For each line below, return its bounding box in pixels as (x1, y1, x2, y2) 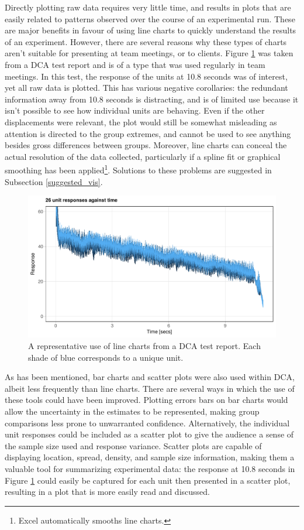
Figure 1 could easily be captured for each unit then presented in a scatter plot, (5, 474, 291, 486)
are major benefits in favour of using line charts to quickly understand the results (5, 24, 296, 36)
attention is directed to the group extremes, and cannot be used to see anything (5, 127, 291, 139)
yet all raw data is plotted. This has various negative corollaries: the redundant (5, 81, 288, 94)
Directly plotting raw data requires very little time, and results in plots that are (5, 1, 291, 13)
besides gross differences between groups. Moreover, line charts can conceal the (5, 139, 287, 151)
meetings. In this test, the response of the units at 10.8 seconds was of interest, (5, 70, 288, 82)
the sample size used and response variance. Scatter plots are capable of (5, 439, 262, 452)
